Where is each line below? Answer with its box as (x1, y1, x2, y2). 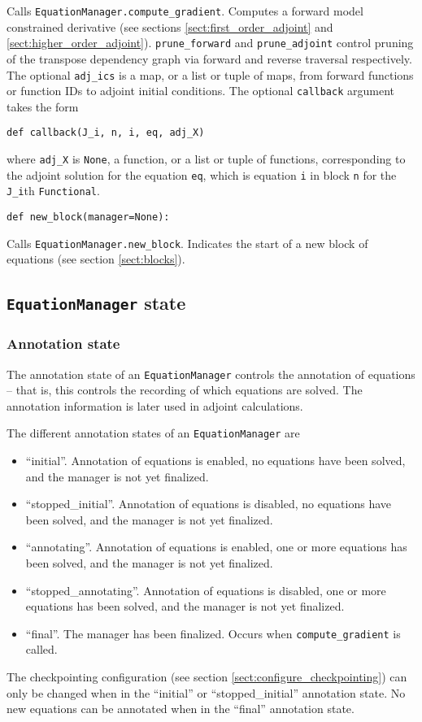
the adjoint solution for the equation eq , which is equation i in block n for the (7, 166, 397, 183)
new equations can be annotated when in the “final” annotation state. (7, 700, 355, 717)
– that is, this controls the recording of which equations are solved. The (7, 381, 363, 398)
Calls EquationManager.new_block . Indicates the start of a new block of (7, 234, 368, 251)
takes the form (7, 98, 79, 115)
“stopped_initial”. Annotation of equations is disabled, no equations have (25, 495, 392, 512)
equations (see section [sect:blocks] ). (7, 250, 185, 267)
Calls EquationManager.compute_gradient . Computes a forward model (7, 2, 363, 19)
